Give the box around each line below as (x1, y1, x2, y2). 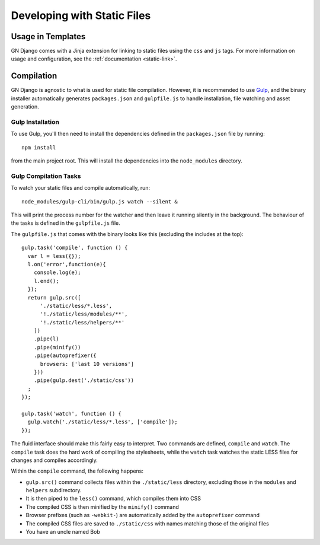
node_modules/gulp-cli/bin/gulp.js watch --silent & (21, 198, 178, 205)
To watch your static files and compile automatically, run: (11, 184, 151, 192)
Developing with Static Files (11, 9, 151, 22)
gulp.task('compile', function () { (21, 244, 128, 251)
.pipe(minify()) (33, 344, 81, 350)
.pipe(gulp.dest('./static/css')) (33, 377, 135, 384)
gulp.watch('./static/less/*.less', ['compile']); (27, 419, 178, 425)
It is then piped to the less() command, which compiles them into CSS (25, 495, 201, 502)
